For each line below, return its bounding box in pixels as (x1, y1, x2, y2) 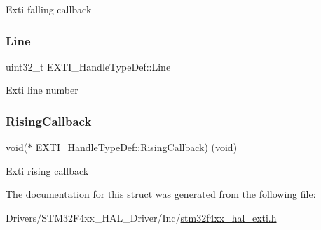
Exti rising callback (6, 163, 89, 178)
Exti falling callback (6, 2, 92, 16)
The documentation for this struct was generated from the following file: (6, 187, 316, 201)
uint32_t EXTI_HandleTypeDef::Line (6, 59, 171, 73)
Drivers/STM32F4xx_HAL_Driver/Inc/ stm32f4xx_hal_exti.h (6, 210, 277, 224)
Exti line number (6, 82, 78, 97)
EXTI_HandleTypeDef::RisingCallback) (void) (35, 140, 238, 154)
